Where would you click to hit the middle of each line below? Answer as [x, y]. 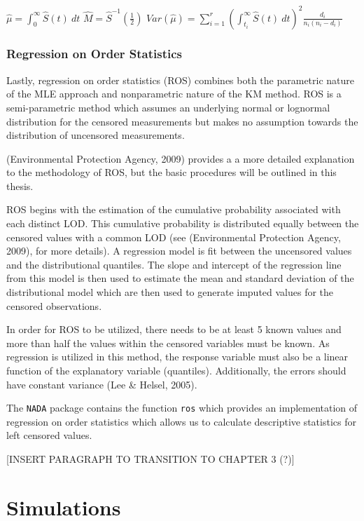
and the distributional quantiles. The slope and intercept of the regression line [174, 264]
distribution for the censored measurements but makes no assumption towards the [182, 121]
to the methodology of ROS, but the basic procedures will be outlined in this [171, 172]
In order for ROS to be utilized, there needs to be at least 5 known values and [174, 329]
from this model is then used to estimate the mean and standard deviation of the [180, 278]
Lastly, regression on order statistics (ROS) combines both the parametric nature [181, 80]
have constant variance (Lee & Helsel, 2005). [102, 384]
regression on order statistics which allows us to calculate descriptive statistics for [181, 421]
